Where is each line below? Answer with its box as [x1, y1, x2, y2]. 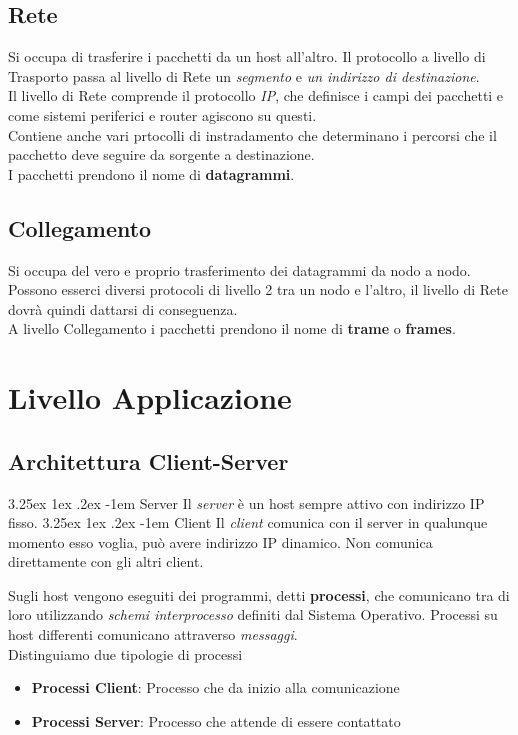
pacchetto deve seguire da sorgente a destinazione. [8, 144, 315, 165]
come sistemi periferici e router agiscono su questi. [8, 104, 317, 125]
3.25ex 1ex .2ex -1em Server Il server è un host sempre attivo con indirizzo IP [8, 492, 485, 513]
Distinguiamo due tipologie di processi [8, 643, 243, 664]
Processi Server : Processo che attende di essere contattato [31, 710, 401, 731]
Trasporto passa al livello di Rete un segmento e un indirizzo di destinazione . [8, 65, 480, 86]
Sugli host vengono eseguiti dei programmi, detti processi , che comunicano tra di [8, 584, 510, 605]
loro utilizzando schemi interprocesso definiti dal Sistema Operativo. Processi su [8, 604, 498, 625]
